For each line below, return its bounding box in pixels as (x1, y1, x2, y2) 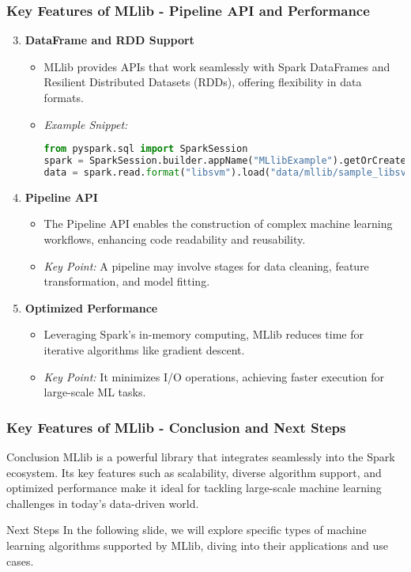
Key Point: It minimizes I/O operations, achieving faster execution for (43, 368, 385, 384)
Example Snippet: (43, 116, 128, 132)
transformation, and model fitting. (43, 273, 210, 290)
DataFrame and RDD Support (25, 32, 194, 48)
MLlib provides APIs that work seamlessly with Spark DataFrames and (43, 58, 390, 74)
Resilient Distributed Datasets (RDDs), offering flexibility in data (43, 74, 362, 90)
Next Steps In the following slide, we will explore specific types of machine (6, 521, 367, 538)
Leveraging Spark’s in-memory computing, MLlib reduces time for (43, 326, 364, 343)
